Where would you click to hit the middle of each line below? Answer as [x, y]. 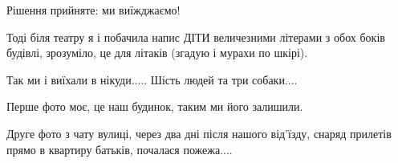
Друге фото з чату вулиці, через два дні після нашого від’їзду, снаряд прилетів [199, 133]
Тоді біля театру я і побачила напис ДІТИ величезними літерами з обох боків [196, 37]
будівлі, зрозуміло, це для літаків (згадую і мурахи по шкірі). [157, 53]
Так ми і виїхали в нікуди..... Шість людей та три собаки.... [152, 79]
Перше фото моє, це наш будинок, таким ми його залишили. [155, 106]
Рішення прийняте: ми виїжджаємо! [93, 10]
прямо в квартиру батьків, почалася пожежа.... [120, 149]
